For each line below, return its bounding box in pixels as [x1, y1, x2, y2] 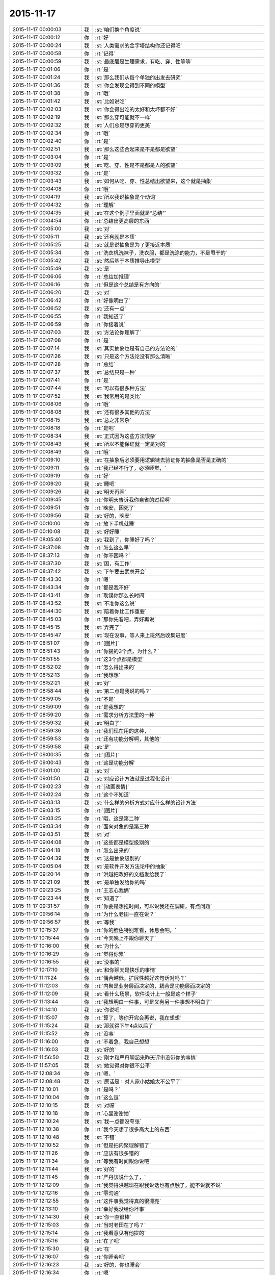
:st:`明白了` [95, 719, 122, 726]
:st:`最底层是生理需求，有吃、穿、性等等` [95, 58, 193, 65]
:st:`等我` [95, 919, 117, 926]
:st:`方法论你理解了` [95, 329, 142, 336]
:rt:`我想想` [95, 671, 121, 678]
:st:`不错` [95, 1134, 117, 1141]
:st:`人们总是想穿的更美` [95, 121, 152, 129]
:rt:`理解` [95, 201, 116, 209]
